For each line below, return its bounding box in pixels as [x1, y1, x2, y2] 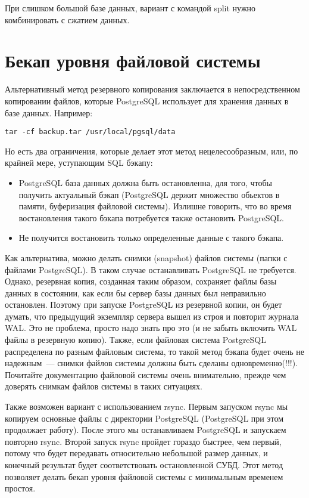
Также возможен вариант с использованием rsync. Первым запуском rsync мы [5, 400, 288, 413]
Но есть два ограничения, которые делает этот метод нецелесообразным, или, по [5, 144, 298, 157]
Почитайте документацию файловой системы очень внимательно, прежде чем [5, 368, 286, 381]
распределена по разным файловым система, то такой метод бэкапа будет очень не [5, 345, 305, 357]
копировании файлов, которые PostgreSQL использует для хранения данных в [5, 94, 289, 107]
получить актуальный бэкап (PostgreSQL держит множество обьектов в [18, 188, 280, 200]
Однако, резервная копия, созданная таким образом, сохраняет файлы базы [5, 275, 277, 287]
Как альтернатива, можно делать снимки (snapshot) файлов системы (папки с [5, 251, 288, 264]
